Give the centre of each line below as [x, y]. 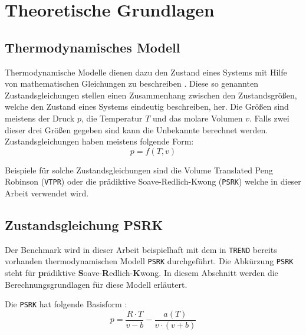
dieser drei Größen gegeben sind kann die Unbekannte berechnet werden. [136, 129]
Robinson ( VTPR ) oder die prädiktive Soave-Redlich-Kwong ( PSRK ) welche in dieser [153, 181]
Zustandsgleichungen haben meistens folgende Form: [99, 141]
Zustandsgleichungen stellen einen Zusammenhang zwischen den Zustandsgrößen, [151, 95]
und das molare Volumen [198, 118]
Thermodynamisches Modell [93, 47]
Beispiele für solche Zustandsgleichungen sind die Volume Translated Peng [139, 170]
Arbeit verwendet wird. [47, 193]
